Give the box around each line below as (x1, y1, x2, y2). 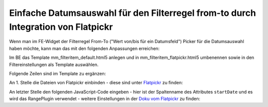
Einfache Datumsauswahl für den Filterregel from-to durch (9, 7, 256, 18)
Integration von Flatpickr (9, 21, 113, 32)
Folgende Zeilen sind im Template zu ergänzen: (9, 70, 106, 76)
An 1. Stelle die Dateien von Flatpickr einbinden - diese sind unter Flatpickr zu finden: (9, 80, 183, 86)
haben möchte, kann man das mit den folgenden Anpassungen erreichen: (9, 45, 160, 52)
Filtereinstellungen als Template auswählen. (9, 61, 99, 67)
